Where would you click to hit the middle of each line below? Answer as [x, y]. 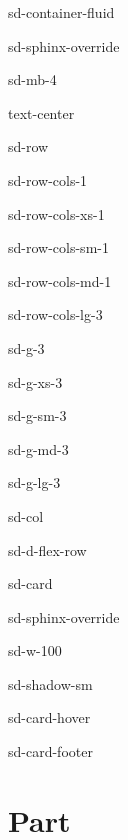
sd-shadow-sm [50, 683]
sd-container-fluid [61, 12]
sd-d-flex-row [47, 549]
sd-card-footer [50, 751]
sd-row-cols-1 [48, 179]
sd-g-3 [26, 347]
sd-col [26, 515]
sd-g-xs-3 [35, 381]
